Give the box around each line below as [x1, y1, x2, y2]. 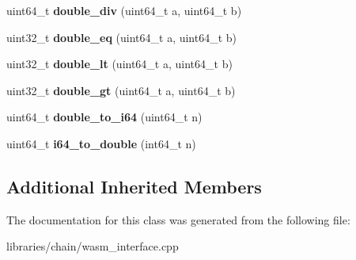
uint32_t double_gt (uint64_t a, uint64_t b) [6, 82, 236, 98]
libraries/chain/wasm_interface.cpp [6, 238, 179, 254]
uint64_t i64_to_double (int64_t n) [6, 135, 196, 151]
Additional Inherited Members [6, 174, 262, 198]
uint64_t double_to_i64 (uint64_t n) [6, 109, 203, 125]
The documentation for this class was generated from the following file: [6, 211, 350, 227]
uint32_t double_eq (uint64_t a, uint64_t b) [6, 29, 237, 45]
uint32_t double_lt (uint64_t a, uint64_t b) [6, 55, 233, 72]
